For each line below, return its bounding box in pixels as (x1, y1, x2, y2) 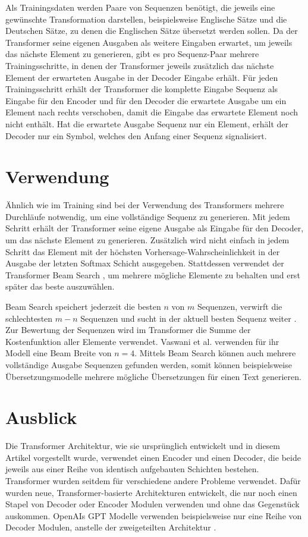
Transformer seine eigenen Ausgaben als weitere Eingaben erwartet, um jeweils (5, 36, 293, 48)
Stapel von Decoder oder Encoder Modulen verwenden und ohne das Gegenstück (5, 498, 300, 510)
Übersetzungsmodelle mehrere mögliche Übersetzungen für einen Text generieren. (5, 370, 301, 382)
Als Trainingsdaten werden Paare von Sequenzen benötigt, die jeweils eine (5, 1, 275, 13)
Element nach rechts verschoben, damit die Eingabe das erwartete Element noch (5, 106, 298, 118)
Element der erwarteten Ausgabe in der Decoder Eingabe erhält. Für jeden (5, 71, 278, 83)
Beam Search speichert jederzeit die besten (5, 300, 161, 312)
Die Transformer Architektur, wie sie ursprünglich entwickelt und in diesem (5, 439, 280, 452)
